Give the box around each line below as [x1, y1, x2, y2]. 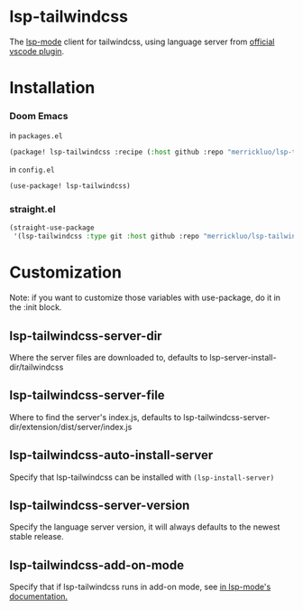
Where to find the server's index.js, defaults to [9, 411, 182, 422]
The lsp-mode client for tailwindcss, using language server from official [9, 36, 275, 47]
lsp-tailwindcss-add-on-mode [9, 558, 185, 573]
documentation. [9, 591, 69, 602]
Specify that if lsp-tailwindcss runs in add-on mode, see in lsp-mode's [9, 581, 271, 593]
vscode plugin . [9, 45, 65, 56]
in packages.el [9, 130, 63, 141]
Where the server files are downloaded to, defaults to [9, 352, 208, 362]
